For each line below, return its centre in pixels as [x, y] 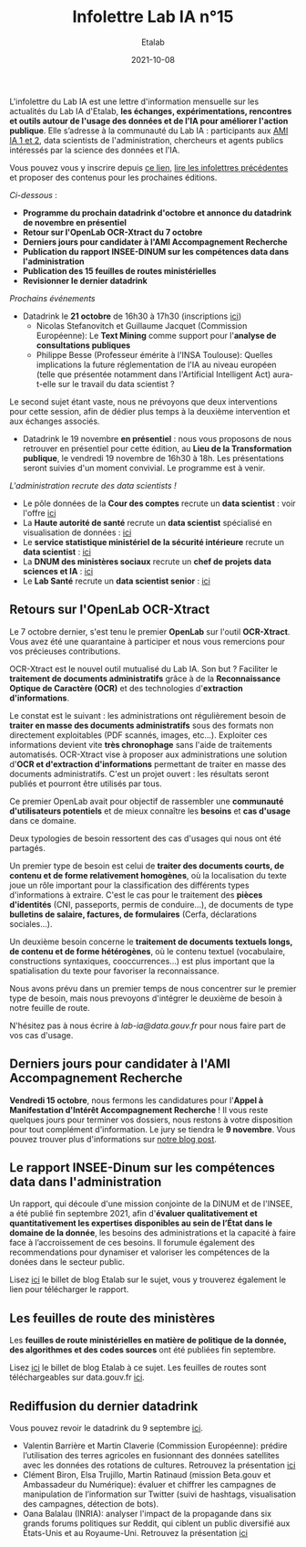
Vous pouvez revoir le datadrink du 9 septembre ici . [106, 1428]
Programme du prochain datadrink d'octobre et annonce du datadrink [157, 213]
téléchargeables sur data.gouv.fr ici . [77, 1377]
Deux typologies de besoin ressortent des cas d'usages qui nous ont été [146, 838]
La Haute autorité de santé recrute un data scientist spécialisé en [147, 522]
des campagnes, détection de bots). [91, 1504]
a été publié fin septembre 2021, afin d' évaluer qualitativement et [133, 1214]
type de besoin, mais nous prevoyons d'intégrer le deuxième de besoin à [146, 998]
